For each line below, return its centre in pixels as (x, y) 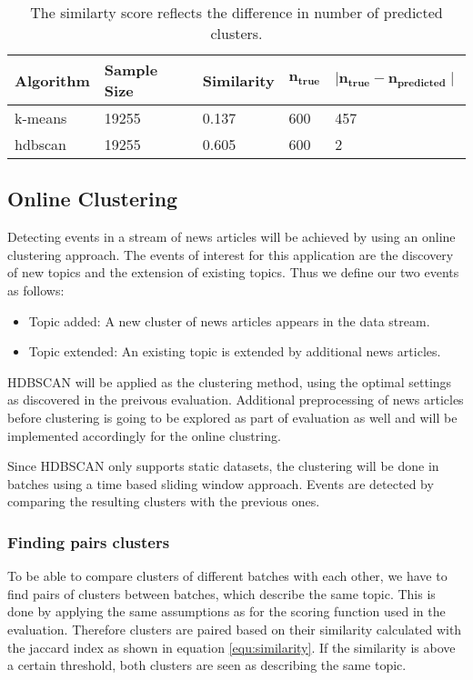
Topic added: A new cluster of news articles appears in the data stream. (229, 320)
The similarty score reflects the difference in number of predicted (236, 12)
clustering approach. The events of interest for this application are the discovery (231, 254)
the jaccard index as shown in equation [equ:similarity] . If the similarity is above (231, 647)
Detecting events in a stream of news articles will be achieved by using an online (231, 237)
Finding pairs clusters (89, 541)
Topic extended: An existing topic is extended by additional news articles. (235, 351)
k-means (41, 118)
